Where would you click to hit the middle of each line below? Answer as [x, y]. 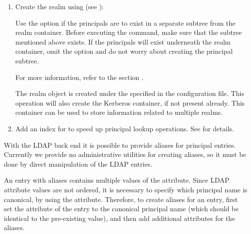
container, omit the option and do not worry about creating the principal [124, 51]
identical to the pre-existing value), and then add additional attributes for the [120, 218]
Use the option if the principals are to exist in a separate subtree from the [125, 23]
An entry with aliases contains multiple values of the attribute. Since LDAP [117, 180]
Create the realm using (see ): [60, 6]
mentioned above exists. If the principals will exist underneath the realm [123, 41]
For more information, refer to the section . [79, 77]
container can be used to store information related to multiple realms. [119, 112]
